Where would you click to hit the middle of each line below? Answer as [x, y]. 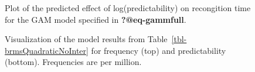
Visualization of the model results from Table [86, 39]
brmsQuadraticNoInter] [47, 50]
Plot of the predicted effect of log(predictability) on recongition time [128, 8]
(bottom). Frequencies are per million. [73, 62]
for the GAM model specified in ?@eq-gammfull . [96, 19]
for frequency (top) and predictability [159, 50]
